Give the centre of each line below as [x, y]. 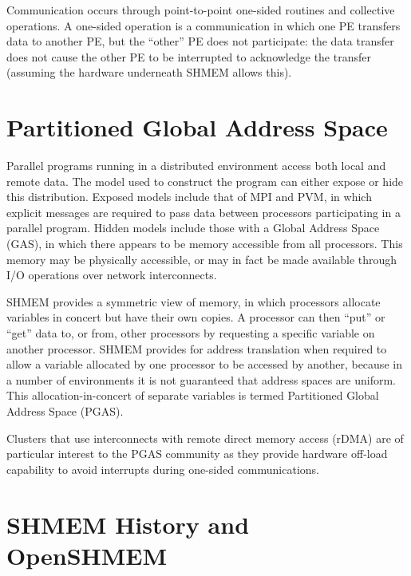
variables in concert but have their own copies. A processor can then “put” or [196, 317]
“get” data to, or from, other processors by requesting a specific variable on [191, 333]
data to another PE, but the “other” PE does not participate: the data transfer [200, 41]
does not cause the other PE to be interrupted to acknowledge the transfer [189, 56]
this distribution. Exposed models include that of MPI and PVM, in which [189, 197]
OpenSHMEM [87, 555]
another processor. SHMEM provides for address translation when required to [197, 348]
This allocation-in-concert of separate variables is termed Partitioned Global [193, 395]
